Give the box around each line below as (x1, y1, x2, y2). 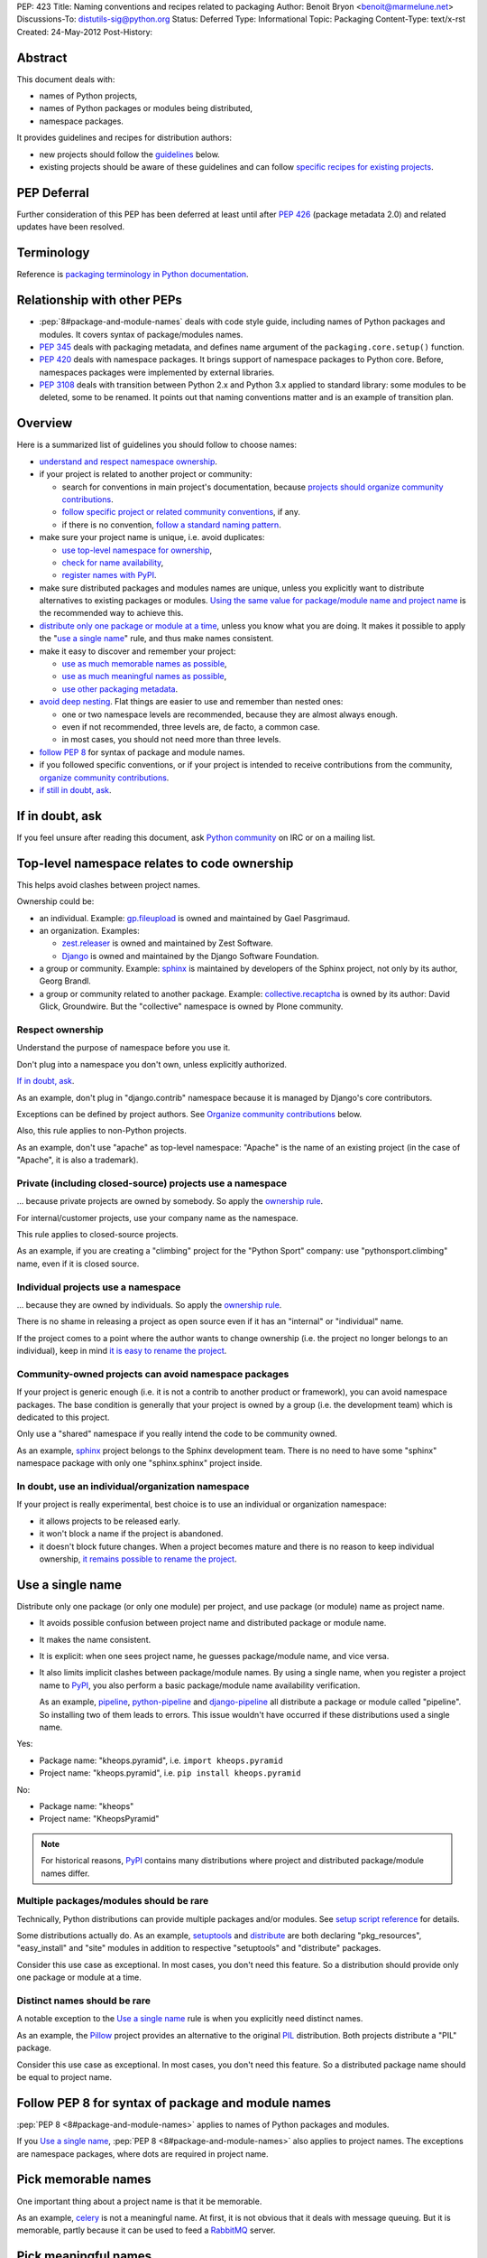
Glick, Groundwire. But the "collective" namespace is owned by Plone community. (39, 1001, 344, 1012)
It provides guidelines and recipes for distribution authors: (16, 132, 232, 144)
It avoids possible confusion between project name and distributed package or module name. (39, 1618, 387, 1628)
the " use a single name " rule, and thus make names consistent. (39, 633, 274, 644)
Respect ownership (16, 1023, 104, 1036)
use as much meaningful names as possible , (61, 671, 227, 682)
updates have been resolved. (16, 221, 125, 232)
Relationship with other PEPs (16, 293, 182, 308)
